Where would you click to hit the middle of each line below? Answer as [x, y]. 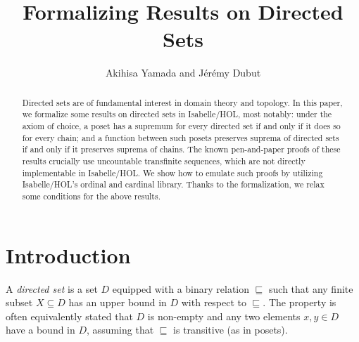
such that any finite [311, 288]
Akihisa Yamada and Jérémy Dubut [183, 73]
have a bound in [40, 330]
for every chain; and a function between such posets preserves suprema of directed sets [181, 137]
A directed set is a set [52, 288]
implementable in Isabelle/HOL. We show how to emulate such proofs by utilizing [172, 172]
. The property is [300, 302]
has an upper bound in [118, 302]
